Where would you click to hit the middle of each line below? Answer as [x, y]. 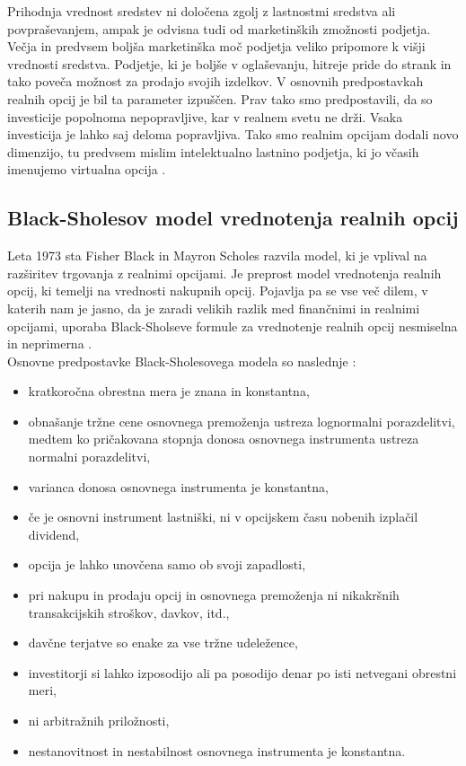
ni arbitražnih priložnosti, [99, 721]
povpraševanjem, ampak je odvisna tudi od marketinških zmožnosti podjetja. [219, 28]
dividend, [54, 534]
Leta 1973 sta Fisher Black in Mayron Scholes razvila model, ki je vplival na [217, 255]
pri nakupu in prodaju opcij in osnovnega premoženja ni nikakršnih [214, 595]
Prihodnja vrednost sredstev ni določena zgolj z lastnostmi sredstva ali [202, 11]
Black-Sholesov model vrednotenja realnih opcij [233, 218]
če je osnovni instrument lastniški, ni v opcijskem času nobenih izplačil [223, 517]
